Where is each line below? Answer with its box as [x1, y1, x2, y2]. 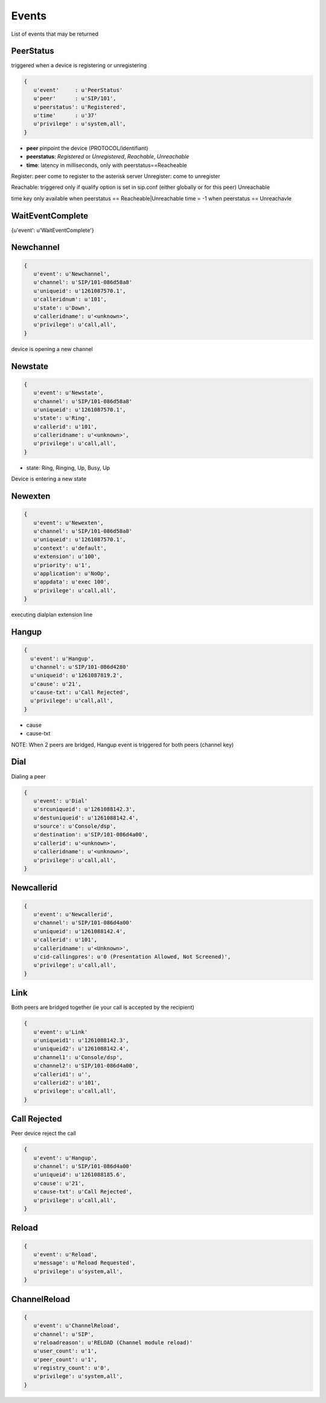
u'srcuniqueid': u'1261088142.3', [33, 806, 136, 813]
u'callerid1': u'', [33, 1071, 91, 1077]
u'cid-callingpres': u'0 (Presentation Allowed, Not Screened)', [33, 953, 231, 960]
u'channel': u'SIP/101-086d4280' [30, 663, 129, 670]
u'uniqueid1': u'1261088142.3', [33, 1037, 129, 1044]
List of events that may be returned [11, 30, 99, 38]
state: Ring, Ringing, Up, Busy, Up [26, 464, 110, 471]
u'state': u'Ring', [33, 415, 91, 422]
